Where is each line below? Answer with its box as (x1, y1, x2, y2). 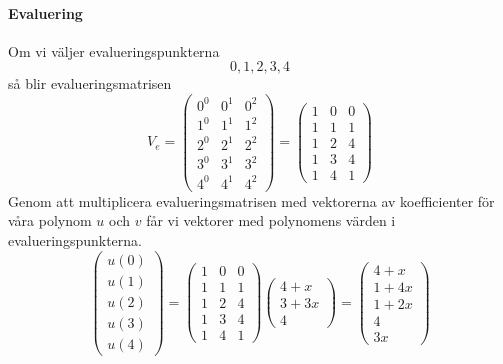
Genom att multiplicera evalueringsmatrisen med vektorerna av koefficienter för (8, 190, 495, 211)
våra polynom (8, 210, 92, 231)
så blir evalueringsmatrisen (8, 73, 172, 94)
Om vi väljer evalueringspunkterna (8, 40, 220, 61)
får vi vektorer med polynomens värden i (146, 210, 396, 231)
